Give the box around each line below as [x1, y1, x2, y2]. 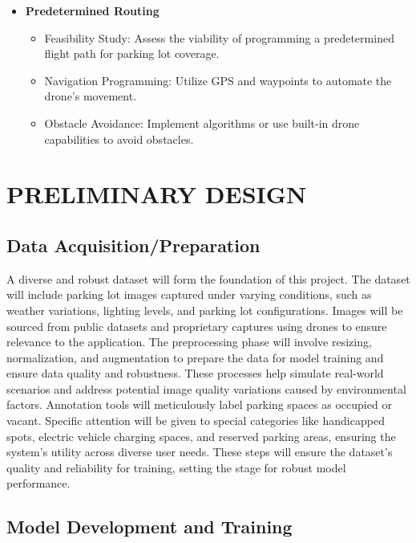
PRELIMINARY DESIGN [6, 178, 307, 210]
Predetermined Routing [25, 2, 160, 18]
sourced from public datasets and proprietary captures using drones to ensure [6, 317, 387, 334]
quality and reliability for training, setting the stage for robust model [6, 459, 346, 476]
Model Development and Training [6, 514, 293, 539]
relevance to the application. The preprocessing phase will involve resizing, [6, 333, 372, 350]
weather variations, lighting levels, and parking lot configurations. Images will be [6, 301, 403, 318]
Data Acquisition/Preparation [6, 232, 261, 257]
